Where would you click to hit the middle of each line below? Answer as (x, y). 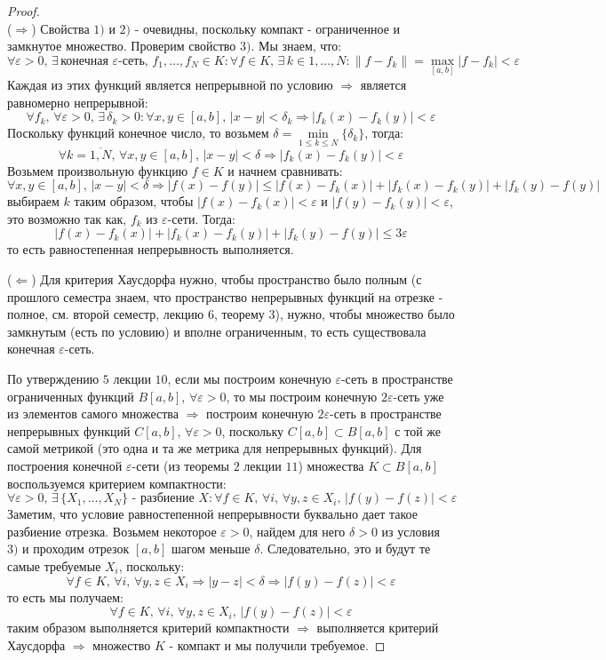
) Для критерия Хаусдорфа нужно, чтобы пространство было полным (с (227, 279)
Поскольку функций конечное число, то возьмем (138, 133)
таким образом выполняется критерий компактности (148, 628)
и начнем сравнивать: (285, 170)
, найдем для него (297, 531)
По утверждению (53, 378)
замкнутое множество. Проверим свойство (122, 46)
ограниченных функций (71, 396)
